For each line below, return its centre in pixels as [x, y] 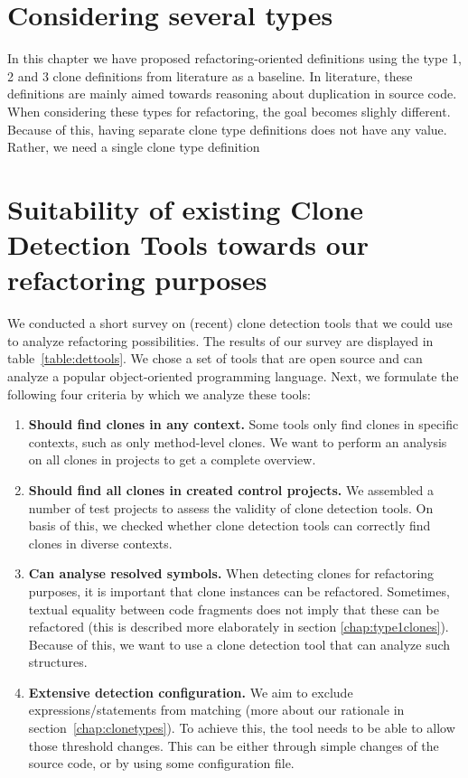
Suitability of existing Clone [186, 208]
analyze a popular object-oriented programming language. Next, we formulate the [233, 375]
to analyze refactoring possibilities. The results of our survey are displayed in [220, 340]
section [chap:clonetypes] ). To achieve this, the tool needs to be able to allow [242, 728]
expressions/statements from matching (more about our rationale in [216, 710]
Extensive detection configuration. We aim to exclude [191, 692]
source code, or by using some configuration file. [161, 763]
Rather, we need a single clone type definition [134, 147]
